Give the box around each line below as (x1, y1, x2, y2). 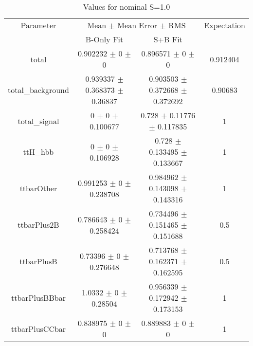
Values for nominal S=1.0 (83, 1, 170, 12)
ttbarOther (19, 182, 57, 194)
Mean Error (117, 19, 158, 31)
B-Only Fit (85, 34, 124, 45)
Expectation (204, 19, 245, 31)
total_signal (18, 115, 59, 127)
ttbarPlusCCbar (11, 323, 66, 334)
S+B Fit (153, 34, 182, 45)
